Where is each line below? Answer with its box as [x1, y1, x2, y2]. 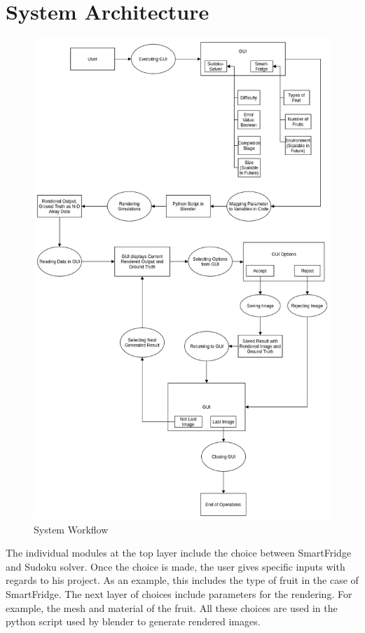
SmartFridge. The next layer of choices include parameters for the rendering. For [6, 586, 352, 601]
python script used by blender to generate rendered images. [6, 614, 261, 629]
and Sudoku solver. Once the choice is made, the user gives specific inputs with [6, 559, 345, 573]
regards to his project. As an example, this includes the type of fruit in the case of [6, 573, 359, 587]
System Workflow [34, 522, 109, 536]
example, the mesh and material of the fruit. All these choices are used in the [6, 600, 338, 615]
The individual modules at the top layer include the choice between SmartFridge [6, 545, 352, 560]
